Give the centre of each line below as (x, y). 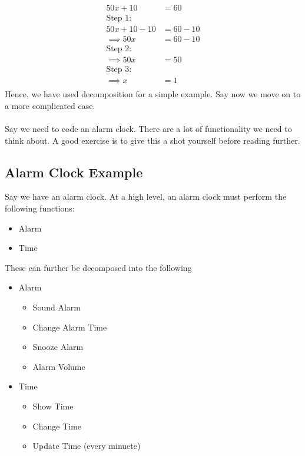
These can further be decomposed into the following (98, 267)
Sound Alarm (57, 307)
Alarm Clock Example (74, 172)
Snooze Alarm (58, 347)
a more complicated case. (50, 105)
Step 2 (118, 49)
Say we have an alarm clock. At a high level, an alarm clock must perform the (146, 196)
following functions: (40, 208)
